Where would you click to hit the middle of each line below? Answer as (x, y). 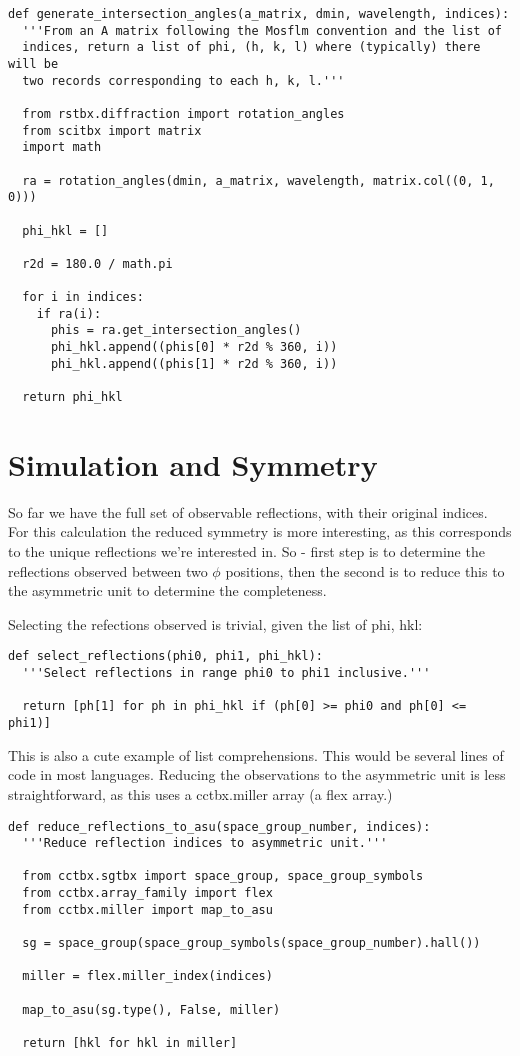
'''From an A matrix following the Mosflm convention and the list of (262, 30)
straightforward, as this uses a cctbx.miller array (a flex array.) (200, 793)
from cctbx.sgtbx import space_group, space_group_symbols (223, 876)
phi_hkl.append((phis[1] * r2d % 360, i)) (194, 363)
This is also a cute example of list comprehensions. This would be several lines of (256, 754)
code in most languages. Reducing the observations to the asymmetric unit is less (257, 774)
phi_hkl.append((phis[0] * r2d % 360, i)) (194, 347)
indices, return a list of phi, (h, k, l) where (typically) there (251, 47)
